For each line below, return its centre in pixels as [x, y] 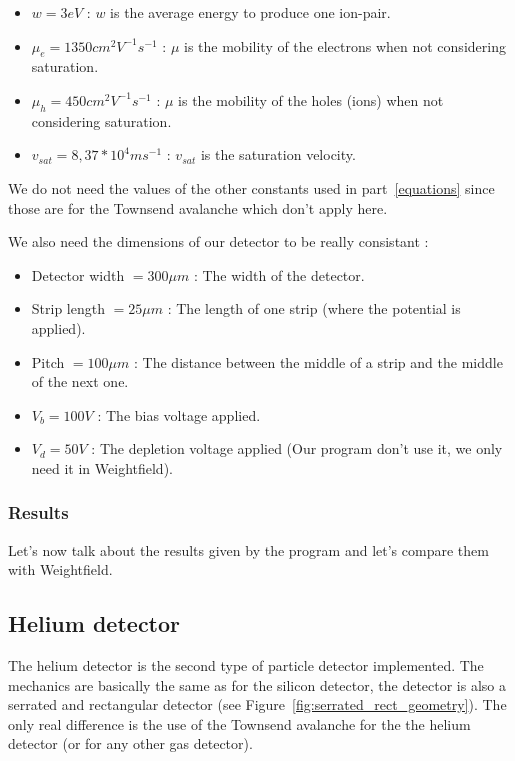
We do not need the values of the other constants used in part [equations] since [251, 187]
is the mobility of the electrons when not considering [345, 45]
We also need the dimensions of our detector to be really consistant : [218, 241]
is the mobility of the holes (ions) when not [311, 99]
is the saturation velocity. [278, 154]
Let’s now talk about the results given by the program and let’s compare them [248, 549]
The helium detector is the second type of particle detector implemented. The [246, 665]
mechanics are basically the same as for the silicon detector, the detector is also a [257, 684]
